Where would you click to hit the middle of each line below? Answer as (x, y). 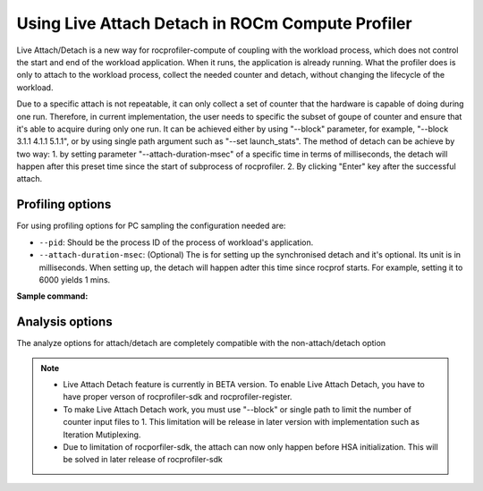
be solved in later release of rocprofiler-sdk (143, 460)
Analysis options (64, 322)
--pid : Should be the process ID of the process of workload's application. (176, 242)
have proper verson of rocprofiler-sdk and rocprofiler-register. (178, 397)
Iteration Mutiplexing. (102, 435)
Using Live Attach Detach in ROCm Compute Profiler (214, 23)
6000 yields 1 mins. (75, 279)
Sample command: (52, 296)
